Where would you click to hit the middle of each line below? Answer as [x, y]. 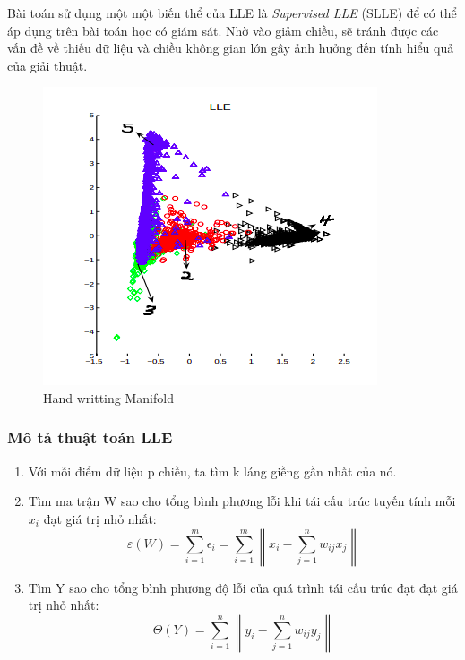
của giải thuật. [47, 65]
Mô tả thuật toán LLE [90, 437]
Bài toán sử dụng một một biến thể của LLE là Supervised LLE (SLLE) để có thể [232, 13]
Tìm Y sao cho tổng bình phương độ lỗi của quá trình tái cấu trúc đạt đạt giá [243, 587]
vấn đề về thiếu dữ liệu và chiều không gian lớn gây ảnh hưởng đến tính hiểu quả [231, 48]
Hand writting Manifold [108, 397]
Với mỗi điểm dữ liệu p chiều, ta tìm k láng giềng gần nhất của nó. [212, 471]
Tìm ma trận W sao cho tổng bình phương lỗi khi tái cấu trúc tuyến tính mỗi [242, 501]
